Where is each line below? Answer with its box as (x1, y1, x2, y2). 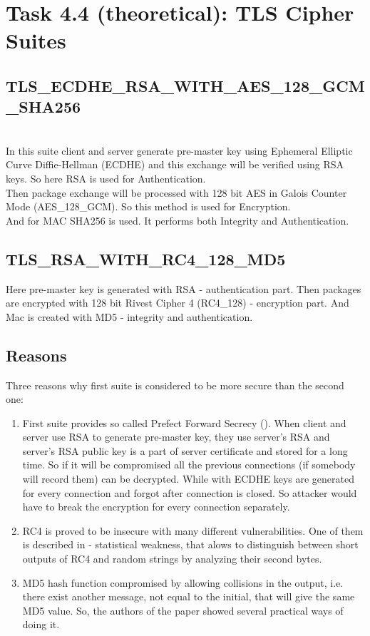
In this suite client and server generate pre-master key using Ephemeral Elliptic (6, 143, 353, 158)
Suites (6, 26, 66, 55)
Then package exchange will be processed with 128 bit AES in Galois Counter (6, 185, 347, 200)
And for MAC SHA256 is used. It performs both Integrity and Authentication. (6, 212, 349, 227)
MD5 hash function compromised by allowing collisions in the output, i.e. (22, 575, 344, 590)
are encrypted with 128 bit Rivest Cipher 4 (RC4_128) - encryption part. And (6, 295, 349, 310)
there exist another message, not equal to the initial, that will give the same (22, 589, 355, 604)
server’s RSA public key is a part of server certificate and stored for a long (22, 443, 348, 458)
